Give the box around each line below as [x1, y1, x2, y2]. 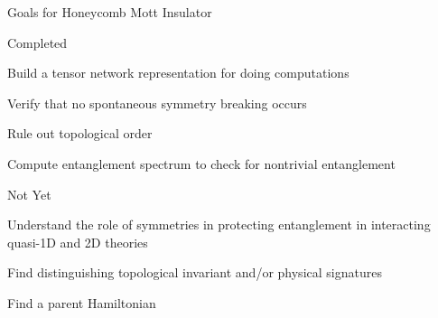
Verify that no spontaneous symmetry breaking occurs [7, 93, 307, 112]
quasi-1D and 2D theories [7, 232, 148, 251]
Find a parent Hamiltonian [7, 293, 156, 312]
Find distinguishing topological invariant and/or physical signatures [7, 263, 382, 282]
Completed [7, 33, 68, 51]
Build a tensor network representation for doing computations [7, 63, 349, 82]
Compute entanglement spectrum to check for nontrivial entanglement [7, 154, 396, 173]
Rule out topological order [7, 124, 153, 143]
